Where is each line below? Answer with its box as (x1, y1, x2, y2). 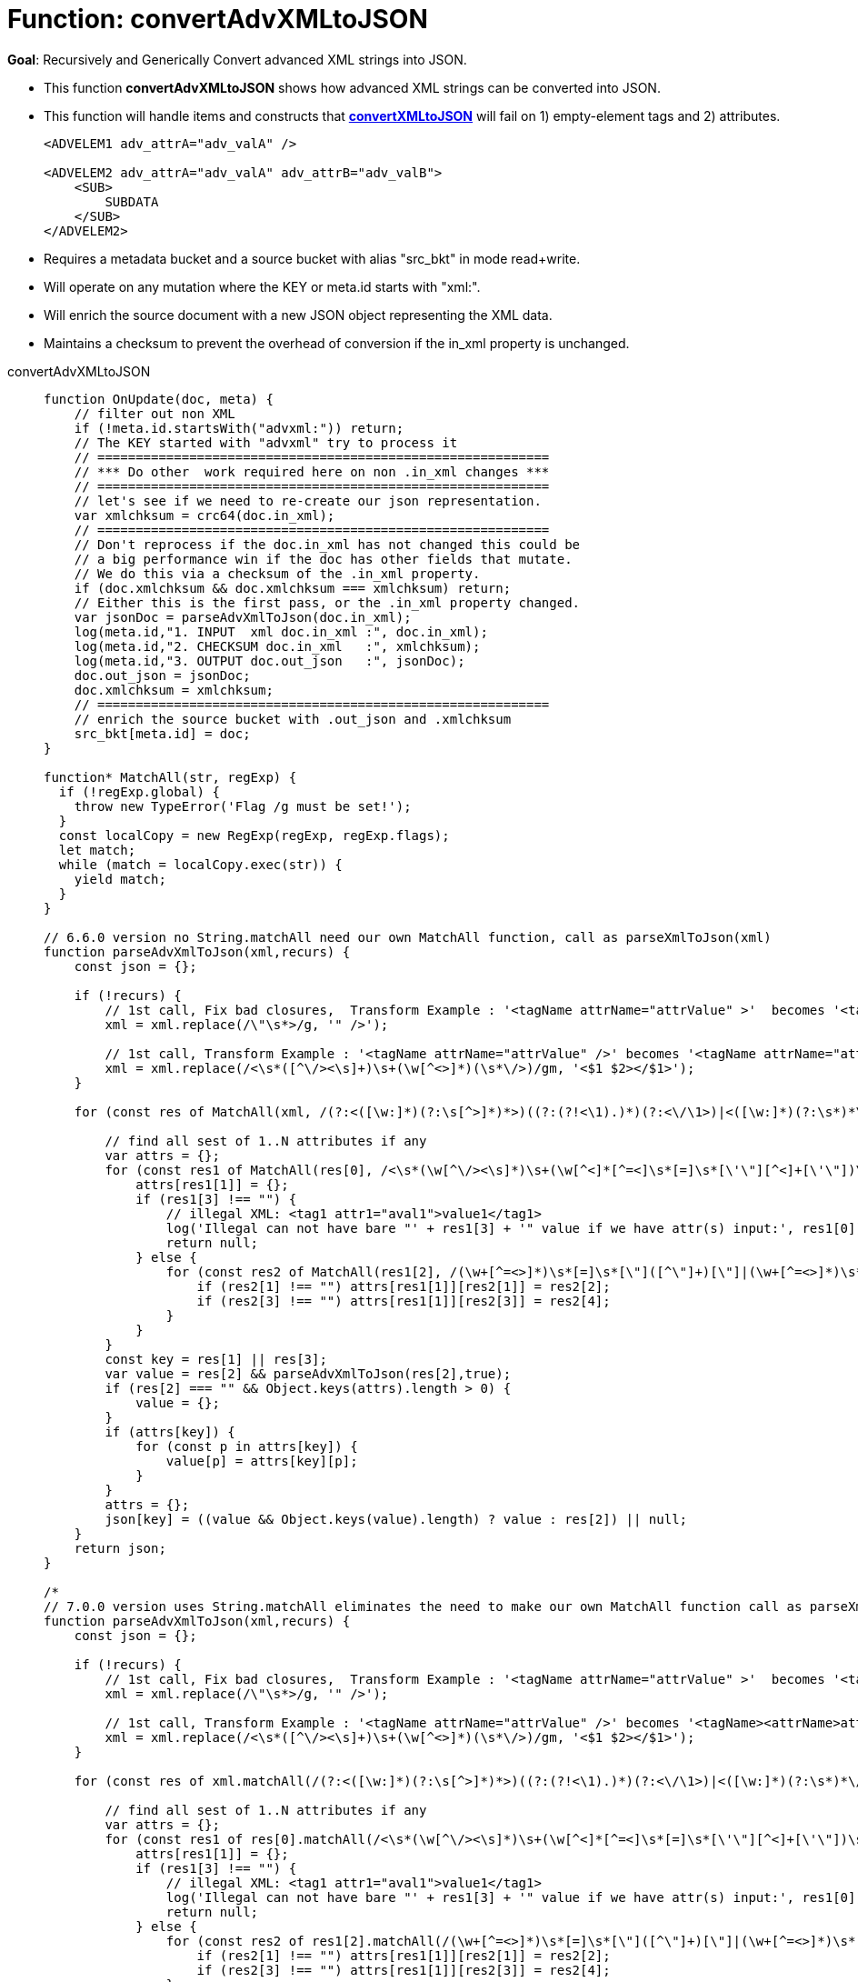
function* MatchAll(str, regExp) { (44, 769, 297, 785)
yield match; (74, 871, 166, 886)
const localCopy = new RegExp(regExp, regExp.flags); (58, 827, 450, 843)
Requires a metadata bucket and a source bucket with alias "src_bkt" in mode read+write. (44, 250, 581, 266)
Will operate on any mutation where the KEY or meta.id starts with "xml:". (44, 278, 481, 295)
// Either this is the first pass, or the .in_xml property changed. (74, 595, 581, 610)
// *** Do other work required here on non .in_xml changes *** (74, 464, 550, 479)
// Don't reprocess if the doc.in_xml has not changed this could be (74, 536, 581, 552)
